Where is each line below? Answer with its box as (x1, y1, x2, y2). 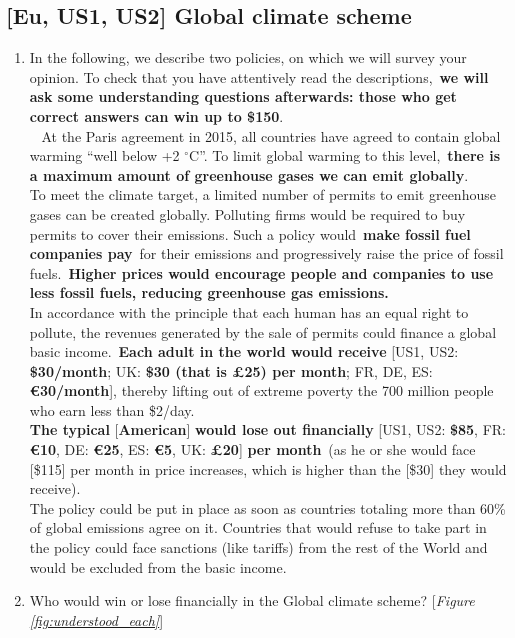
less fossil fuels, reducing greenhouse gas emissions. (29, 282, 389, 303)
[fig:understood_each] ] (29, 609, 164, 630)
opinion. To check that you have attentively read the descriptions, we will (29, 66, 489, 87)
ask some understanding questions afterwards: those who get (29, 86, 457, 107)
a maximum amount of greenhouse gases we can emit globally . (29, 164, 469, 185)
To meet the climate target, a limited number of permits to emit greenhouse (29, 184, 496, 205)
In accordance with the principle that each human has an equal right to (29, 301, 469, 322)
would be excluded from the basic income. (29, 556, 287, 577)
